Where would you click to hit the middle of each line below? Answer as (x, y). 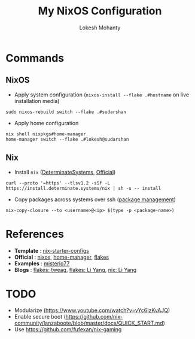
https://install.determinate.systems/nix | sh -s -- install (83, 188)
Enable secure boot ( (40, 317)
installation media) (37, 101)
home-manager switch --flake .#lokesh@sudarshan (67, 139)
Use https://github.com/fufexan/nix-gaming (68, 329)
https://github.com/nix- (94, 317)
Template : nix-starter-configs (51, 250)
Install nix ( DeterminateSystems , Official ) (65, 172)
